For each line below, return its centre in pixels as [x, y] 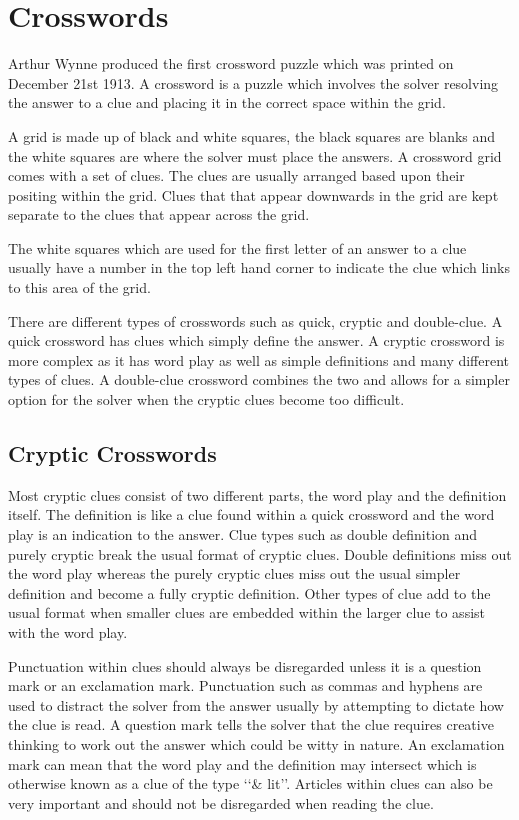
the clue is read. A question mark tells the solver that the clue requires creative [251, 724]
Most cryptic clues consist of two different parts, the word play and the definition [257, 494]
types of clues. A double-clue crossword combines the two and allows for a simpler [259, 379]
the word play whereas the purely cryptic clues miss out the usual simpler [234, 573]
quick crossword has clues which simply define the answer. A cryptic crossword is [256, 340]
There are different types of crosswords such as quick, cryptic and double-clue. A [255, 320]
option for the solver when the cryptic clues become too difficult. [206, 399]
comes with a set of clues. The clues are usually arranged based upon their [236, 175]
